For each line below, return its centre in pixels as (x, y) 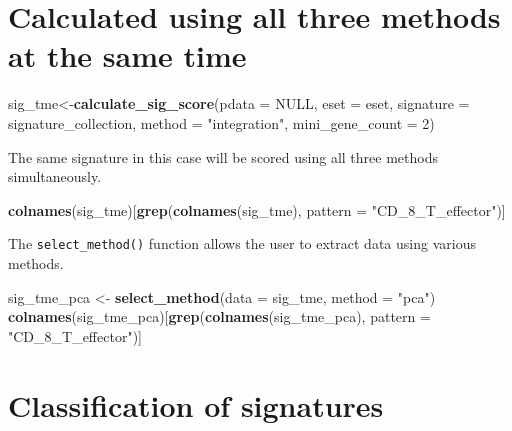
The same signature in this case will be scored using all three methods (223, 156)
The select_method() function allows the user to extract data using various (242, 243)
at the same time (127, 55)
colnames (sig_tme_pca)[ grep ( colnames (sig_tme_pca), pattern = (219, 316)
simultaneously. (55, 176)
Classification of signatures (196, 404)
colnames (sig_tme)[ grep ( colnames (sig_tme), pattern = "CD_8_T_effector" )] (257, 209)
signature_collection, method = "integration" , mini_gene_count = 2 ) (221, 122)
